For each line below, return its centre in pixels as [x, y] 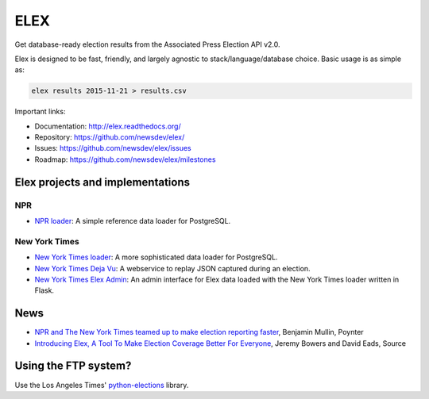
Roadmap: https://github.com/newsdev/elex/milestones [125, 159]
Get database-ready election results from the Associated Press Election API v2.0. [148, 44]
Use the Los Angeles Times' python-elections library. [102, 385]
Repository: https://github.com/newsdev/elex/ [110, 137]
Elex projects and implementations [102, 182]
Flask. [44, 290]
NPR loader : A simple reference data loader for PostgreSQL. [133, 221]
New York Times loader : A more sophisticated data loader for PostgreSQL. [156, 257]
